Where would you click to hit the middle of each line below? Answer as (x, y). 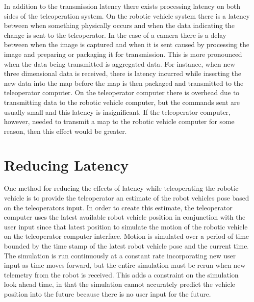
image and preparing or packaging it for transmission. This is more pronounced (123, 54)
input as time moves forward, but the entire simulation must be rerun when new (125, 265)
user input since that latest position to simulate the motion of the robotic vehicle (126, 226)
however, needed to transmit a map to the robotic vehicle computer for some (119, 121)
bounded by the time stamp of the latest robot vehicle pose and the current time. (127, 246)
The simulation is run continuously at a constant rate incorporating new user (120, 255)
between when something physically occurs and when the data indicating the (119, 25)
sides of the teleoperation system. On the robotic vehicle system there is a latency (127, 15)
